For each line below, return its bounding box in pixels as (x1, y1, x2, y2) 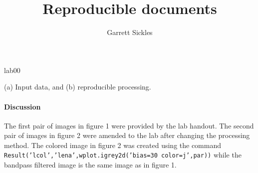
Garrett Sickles (107, 27, 153, 37)
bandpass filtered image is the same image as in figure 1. (4, 159, 177, 170)
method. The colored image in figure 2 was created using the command (4, 139, 222, 150)
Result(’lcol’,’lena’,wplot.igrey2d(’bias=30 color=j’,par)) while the (4, 149, 242, 160)
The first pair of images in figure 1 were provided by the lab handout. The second (4, 120, 254, 130)
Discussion (4, 101, 41, 111)
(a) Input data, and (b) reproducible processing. (4, 81, 151, 92)
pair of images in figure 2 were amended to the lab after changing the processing (4, 130, 250, 140)
